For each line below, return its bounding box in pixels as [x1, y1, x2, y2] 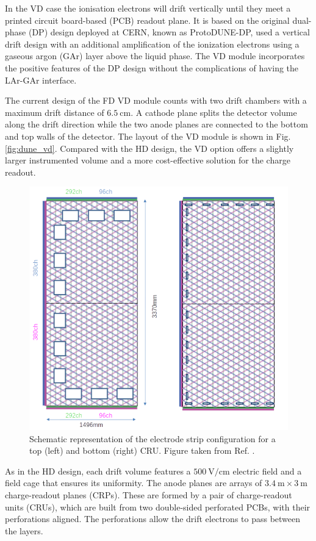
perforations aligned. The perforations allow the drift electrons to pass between [5, 512, 301, 525]
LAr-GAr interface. [5, 73, 77, 86]
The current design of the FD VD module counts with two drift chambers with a [5, 94, 307, 107]
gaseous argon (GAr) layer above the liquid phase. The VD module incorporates [5, 49, 305, 62]
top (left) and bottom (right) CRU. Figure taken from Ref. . [29, 444, 255, 457]
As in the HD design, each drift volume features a [5, 464, 191, 477]
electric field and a [232, 464, 302, 477]
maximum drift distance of [5, 106, 104, 118]
